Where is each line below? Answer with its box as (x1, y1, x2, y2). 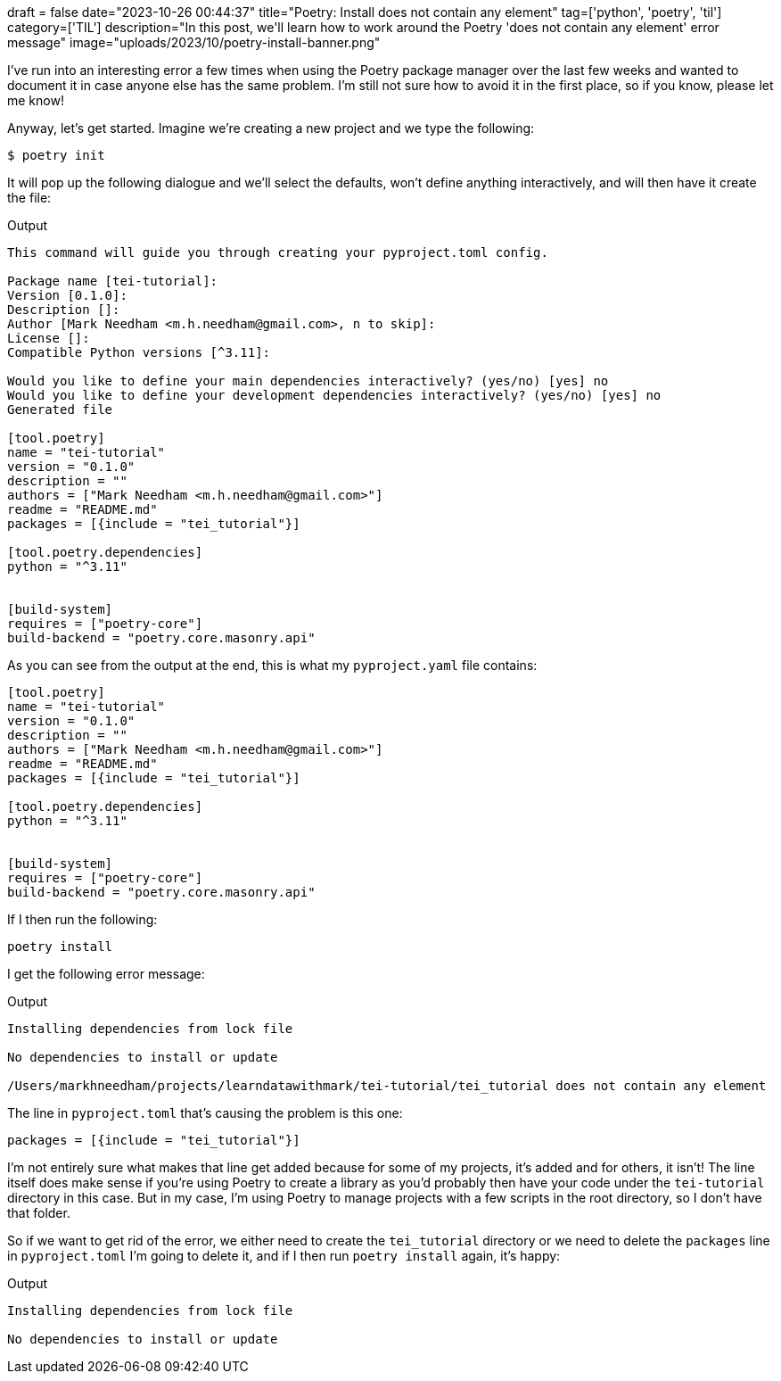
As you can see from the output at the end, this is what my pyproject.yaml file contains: (7, 657, 538, 673)
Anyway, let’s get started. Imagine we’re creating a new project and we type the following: (7, 120, 535, 136)
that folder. (7, 1205, 70, 1220)
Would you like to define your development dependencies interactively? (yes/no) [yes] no (7, 388, 662, 402)
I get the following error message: (7, 966, 205, 981)
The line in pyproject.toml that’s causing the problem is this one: (7, 1105, 403, 1121)
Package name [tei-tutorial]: (7, 274, 218, 288)
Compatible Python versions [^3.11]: (7, 345, 271, 360)
